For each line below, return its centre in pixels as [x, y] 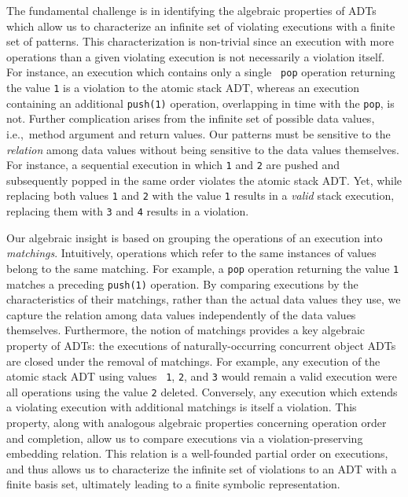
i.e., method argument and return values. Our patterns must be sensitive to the [198, 133]
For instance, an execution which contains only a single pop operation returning [201, 72]
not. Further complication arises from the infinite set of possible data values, [191, 118]
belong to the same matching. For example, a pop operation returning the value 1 [203, 268]
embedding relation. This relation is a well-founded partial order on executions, [197, 453]
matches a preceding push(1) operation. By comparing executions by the [182, 283]
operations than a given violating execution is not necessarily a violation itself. [196, 56]
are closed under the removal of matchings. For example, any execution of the [193, 361]
